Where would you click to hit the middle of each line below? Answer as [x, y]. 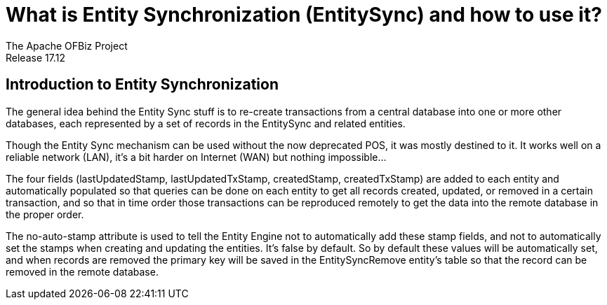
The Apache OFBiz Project [67, 45]
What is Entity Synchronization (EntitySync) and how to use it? [304, 15]
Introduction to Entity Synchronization [142, 85]
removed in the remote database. [82, 271]
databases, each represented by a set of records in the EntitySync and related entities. [206, 123]
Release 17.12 [35, 57]
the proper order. [45, 214]
